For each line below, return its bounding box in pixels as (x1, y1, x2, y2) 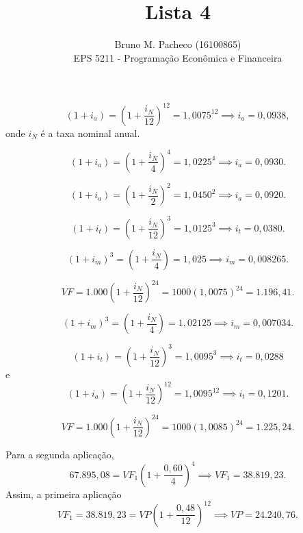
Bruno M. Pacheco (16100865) (114, 37, 241, 51)
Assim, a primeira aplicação (5, 486, 122, 501)
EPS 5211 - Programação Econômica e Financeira (73, 50, 282, 64)
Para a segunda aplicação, (5, 447, 114, 461)
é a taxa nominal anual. (40, 125, 140, 140)
